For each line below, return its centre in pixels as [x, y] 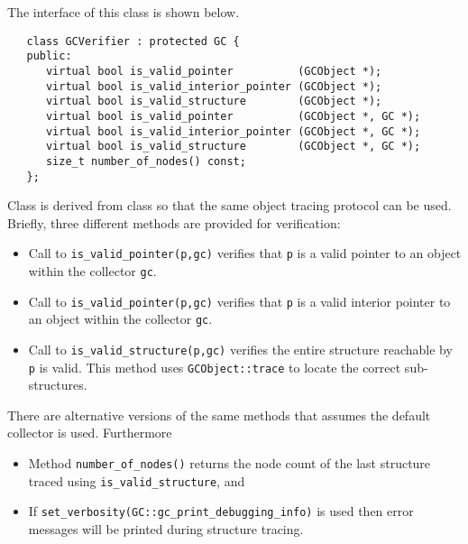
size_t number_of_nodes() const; [146, 161]
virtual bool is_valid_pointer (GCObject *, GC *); [233, 116]
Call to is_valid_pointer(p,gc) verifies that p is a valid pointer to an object [245, 253]
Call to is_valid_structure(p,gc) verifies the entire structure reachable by [240, 349]
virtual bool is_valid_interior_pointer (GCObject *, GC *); [233, 131]
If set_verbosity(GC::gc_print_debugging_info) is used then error [221, 511]
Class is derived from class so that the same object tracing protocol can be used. [229, 205]
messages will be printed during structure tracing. [166, 529]
